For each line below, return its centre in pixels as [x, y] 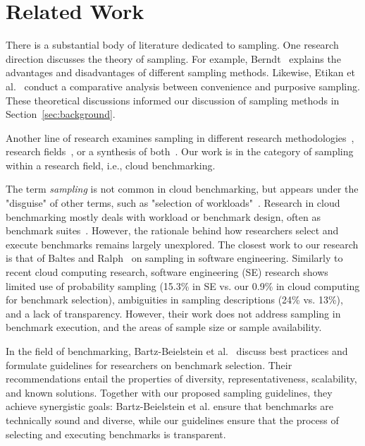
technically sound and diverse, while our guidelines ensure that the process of [172, 420]
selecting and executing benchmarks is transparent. [116, 434]
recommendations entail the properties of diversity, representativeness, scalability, [181, 379]
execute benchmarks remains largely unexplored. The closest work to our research [182, 244]
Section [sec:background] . [61, 114]
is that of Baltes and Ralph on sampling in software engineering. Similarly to [174, 258]
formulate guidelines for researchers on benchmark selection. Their [149, 364]
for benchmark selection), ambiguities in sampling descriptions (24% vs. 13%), [174, 300]
